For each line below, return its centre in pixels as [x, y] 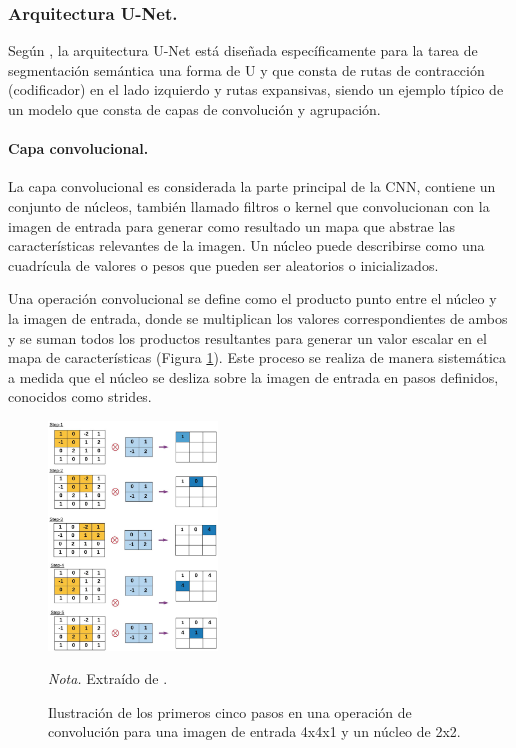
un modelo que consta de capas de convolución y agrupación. [194, 109]
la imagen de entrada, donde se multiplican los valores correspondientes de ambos [258, 317]
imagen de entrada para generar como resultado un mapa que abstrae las [231, 225]
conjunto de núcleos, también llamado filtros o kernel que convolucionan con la [249, 205]
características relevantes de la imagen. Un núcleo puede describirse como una [246, 245]
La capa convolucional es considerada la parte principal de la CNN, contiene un [252, 186]
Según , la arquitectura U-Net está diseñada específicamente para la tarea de [243, 50]
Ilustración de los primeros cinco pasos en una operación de [230, 711]
